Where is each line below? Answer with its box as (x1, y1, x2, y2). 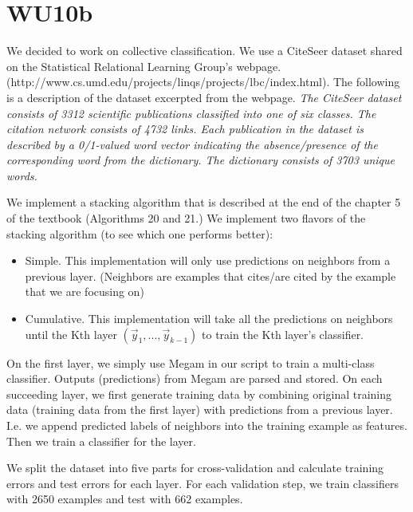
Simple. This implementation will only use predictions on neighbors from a (25, 252, 391, 269)
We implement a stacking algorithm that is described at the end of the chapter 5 (6, 194, 401, 211)
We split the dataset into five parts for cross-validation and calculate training (6, 459, 384, 476)
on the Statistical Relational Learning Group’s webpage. (6, 57, 281, 74)
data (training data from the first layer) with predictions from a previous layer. (6, 401, 393, 418)
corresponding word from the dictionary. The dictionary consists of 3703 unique (6, 152, 395, 168)
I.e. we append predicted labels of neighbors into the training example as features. (6, 417, 407, 433)
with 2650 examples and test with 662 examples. (6, 490, 243, 507)
